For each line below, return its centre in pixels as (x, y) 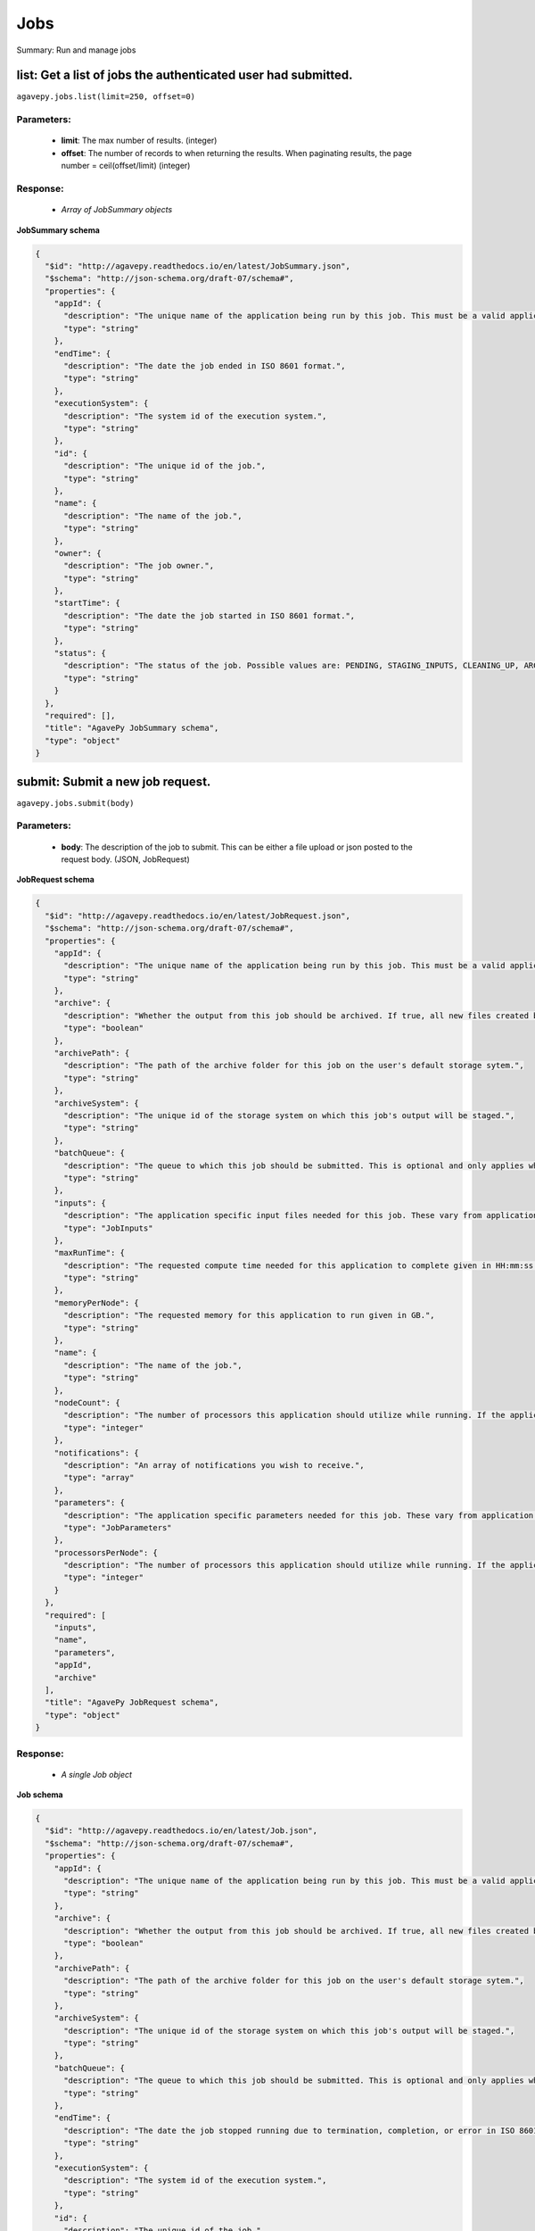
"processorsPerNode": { (106, 1552)
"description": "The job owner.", (139, 566)
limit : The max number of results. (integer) (139, 141)
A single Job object (97, 1774)
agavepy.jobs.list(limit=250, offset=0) (106, 97)
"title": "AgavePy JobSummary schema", (132, 728)
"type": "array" (99, 1478)
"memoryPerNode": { (97, 1302)
